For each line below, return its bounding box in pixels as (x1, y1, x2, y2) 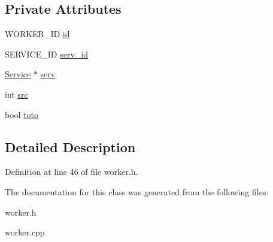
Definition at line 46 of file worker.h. (5, 165, 138, 178)
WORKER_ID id (5, 28, 70, 40)
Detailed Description (5, 137, 136, 156)
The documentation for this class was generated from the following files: (5, 185, 269, 198)
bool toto (5, 108, 39, 120)
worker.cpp (5, 226, 45, 238)
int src (5, 87, 28, 100)
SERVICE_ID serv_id (5, 47, 88, 60)
